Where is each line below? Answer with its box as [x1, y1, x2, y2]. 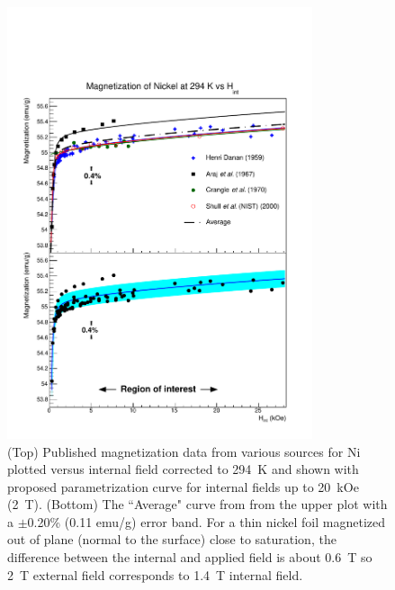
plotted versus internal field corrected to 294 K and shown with [7, 460, 359, 478]
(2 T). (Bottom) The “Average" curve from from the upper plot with [7, 495, 388, 514]
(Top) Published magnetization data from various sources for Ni [7, 442, 361, 460]
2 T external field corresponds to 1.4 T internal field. [7, 565, 303, 584]
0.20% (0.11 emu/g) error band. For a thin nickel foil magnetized [27, 512, 385, 531]
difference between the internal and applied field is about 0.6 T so [7, 548, 373, 567]
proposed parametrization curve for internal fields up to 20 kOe [7, 477, 359, 496]
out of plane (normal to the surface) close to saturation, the [7, 530, 337, 549]
